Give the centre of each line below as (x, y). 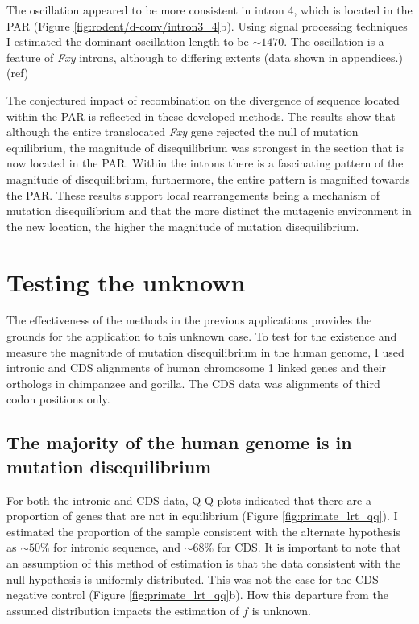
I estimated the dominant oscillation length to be (128, 41)
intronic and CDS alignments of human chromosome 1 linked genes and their (197, 368)
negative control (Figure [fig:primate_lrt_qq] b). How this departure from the (197, 595)
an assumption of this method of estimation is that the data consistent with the (203, 562)
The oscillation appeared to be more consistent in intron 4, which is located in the (209, 10)
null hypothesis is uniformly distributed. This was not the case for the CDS (193, 579)
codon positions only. (58, 399)
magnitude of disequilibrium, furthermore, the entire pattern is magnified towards (208, 178)
